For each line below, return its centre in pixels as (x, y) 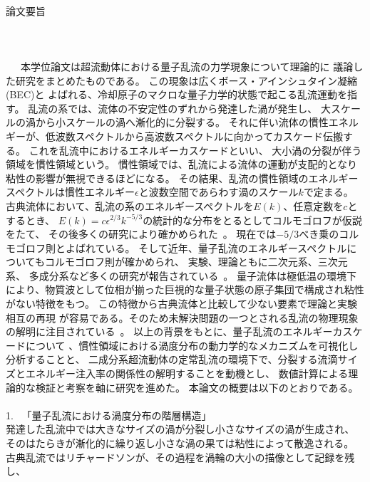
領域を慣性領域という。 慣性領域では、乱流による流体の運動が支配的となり (181, 164)
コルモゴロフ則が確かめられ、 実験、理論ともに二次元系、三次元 (196, 262)
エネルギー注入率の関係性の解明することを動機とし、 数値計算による (187, 373)
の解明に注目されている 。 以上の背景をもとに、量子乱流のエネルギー (169, 331)
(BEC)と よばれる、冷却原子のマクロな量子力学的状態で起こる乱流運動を (177, 94)
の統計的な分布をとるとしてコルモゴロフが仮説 (252, 220)
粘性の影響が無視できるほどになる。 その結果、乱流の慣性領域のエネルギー (182, 178)
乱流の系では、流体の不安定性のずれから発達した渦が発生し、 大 (179, 108)
